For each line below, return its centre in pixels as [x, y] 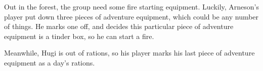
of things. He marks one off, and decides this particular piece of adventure [119, 26]
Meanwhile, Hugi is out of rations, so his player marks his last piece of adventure [129, 53]
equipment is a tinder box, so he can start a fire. [79, 36]
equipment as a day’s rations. [50, 62]
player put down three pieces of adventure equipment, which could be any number [131, 16]
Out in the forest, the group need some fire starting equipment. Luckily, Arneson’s [132, 6]
